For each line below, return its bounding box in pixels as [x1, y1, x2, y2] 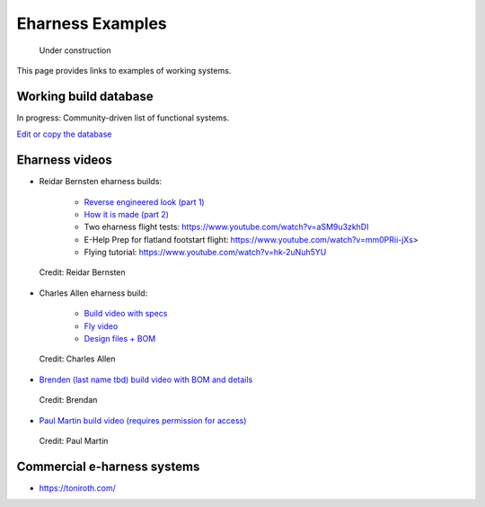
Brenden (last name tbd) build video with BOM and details [39, 374, 253, 385]
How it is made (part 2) [84, 209, 170, 219]
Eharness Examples [16, 13, 168, 33]
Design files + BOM [84, 334, 156, 344]
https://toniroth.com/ [39, 482, 117, 494]
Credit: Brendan [39, 395, 98, 405]
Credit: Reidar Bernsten [39, 267, 126, 278]
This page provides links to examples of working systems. [16, 65, 232, 76]
